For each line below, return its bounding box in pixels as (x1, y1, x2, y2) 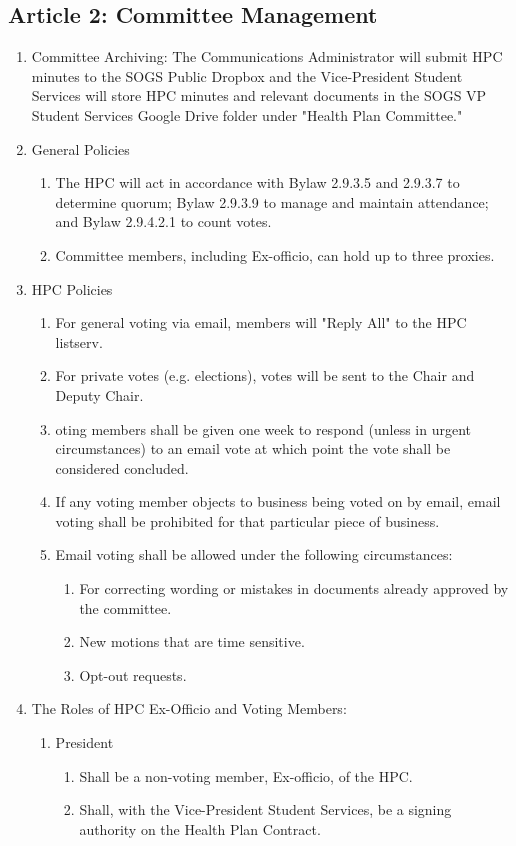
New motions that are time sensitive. (79, 631, 305, 652)
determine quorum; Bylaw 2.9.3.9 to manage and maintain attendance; (55, 191, 489, 212)
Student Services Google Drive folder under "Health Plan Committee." (31, 104, 463, 125)
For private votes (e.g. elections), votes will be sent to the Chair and (55, 365, 475, 386)
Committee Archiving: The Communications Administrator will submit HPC (31, 46, 503, 67)
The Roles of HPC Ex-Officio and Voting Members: (31, 698, 347, 719)
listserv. (55, 331, 103, 352)
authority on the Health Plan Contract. (79, 818, 321, 839)
